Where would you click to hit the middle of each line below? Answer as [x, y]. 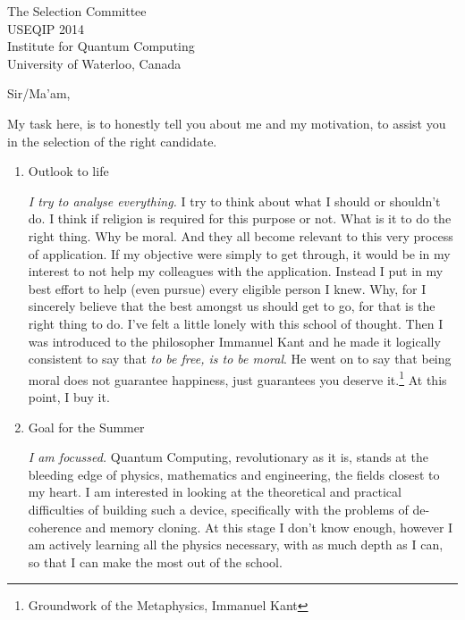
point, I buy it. [69, 396]
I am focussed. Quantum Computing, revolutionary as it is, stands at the [228, 457]
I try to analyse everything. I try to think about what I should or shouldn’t [234, 201]
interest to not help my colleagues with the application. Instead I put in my [236, 271]
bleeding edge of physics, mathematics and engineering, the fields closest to [234, 474]
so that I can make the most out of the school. [155, 561]
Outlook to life [68, 171]
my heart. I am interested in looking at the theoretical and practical [215, 492]
